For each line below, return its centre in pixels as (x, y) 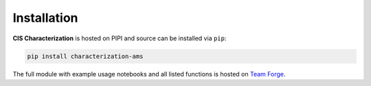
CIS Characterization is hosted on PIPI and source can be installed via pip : (120, 38)
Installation (45, 18)
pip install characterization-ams (85, 56)
